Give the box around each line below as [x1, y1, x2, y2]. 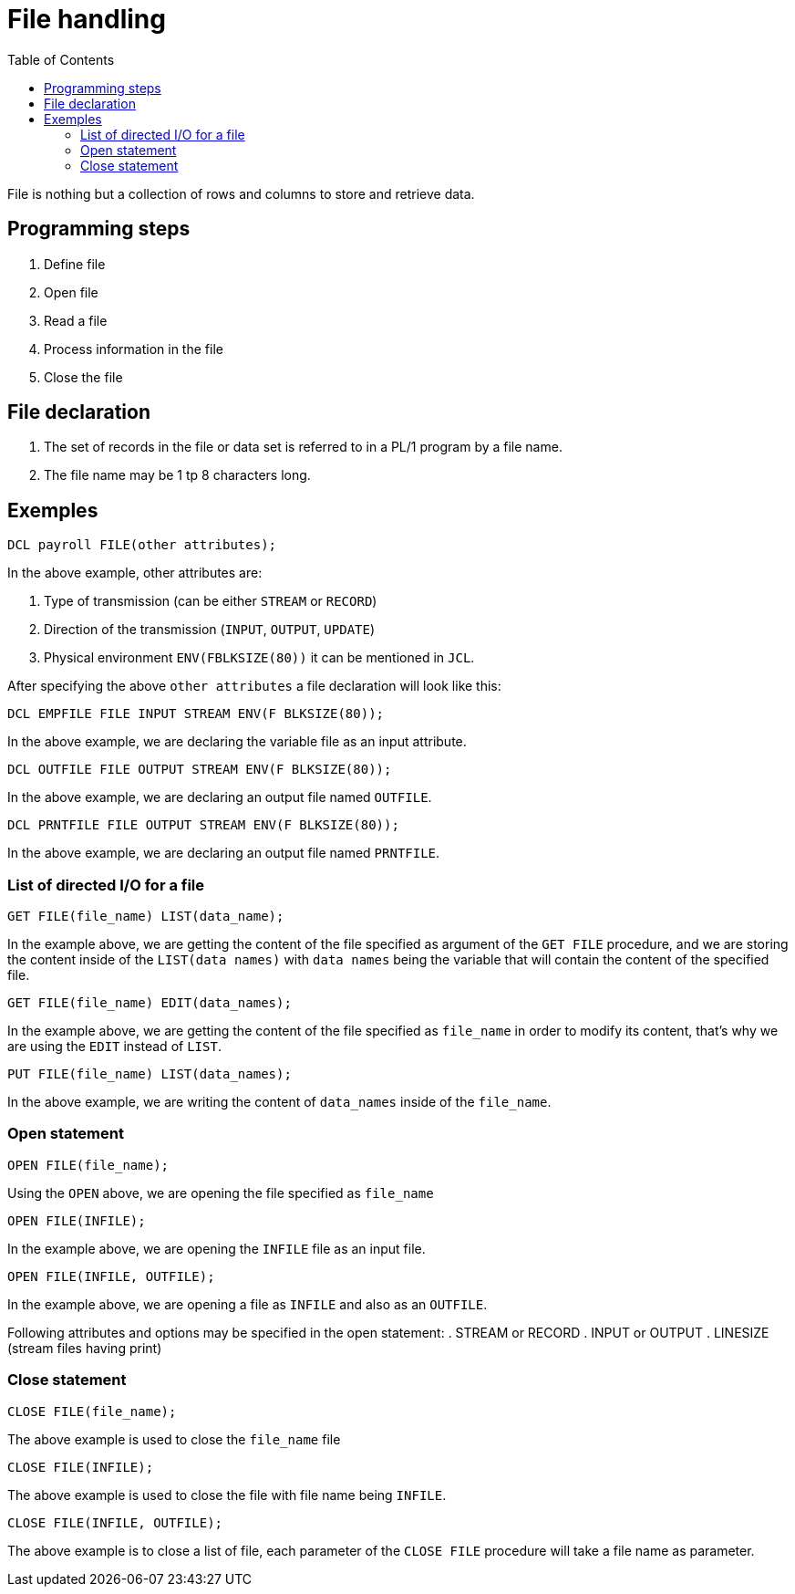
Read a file [44, 312, 108, 328]
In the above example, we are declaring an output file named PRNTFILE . [7, 845, 440, 861]
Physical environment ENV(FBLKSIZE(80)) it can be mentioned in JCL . [44, 650, 475, 666]
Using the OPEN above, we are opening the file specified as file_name [7, 1184, 434, 1201]
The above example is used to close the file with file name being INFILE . [7, 1486, 447, 1503]
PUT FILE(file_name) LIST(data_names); [7, 1067, 292, 1082]
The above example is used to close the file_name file [7, 1431, 341, 1447]
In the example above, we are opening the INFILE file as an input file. [7, 1240, 426, 1256]
